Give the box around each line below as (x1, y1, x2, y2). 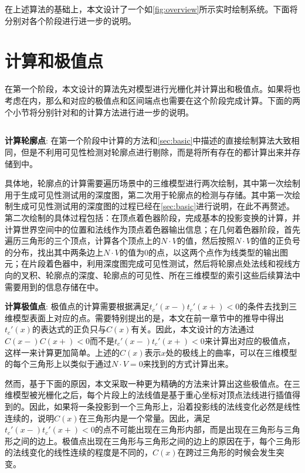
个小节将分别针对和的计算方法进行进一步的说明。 (5, 106, 194, 118)
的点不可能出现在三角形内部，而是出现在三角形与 (94, 423, 284, 435)
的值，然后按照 (177, 234, 235, 247)
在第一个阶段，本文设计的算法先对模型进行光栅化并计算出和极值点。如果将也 (5, 83, 300, 95)
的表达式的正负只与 (32, 323, 106, 335)
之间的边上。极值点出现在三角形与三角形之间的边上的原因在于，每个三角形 (12, 434, 300, 447)
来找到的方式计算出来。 (143, 358, 233, 370)
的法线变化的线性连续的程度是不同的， (5, 446, 152, 458)
